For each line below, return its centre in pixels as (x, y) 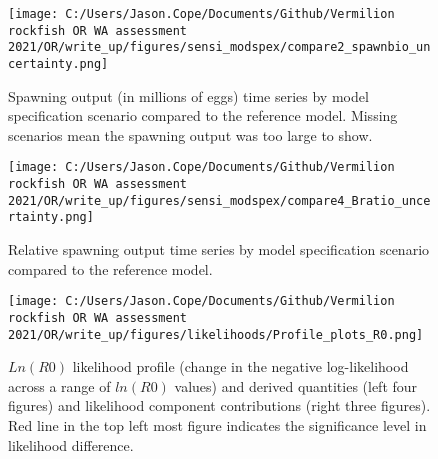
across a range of (59, 385)
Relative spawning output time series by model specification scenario (219, 249)
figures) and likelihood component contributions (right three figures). (219, 405)
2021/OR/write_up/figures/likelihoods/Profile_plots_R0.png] (216, 334)
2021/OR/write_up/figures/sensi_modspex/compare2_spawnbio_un (219, 47)
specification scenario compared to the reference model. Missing (203, 115)
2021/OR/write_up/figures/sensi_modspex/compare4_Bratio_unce (219, 200)
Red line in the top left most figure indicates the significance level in (217, 424)
